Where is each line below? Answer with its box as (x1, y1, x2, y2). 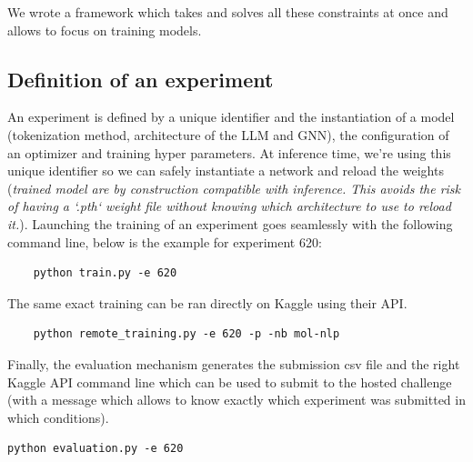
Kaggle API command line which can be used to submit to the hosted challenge (7, 372, 452, 391)
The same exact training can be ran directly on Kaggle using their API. (7, 293, 408, 312)
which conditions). (7, 407, 109, 427)
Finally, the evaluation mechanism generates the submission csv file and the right (7, 354, 460, 373)
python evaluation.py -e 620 (7, 442, 184, 456)
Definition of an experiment (7, 65, 274, 93)
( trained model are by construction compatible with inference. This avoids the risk (7, 178, 461, 197)
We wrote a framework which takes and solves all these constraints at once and (7, 3, 448, 21)
